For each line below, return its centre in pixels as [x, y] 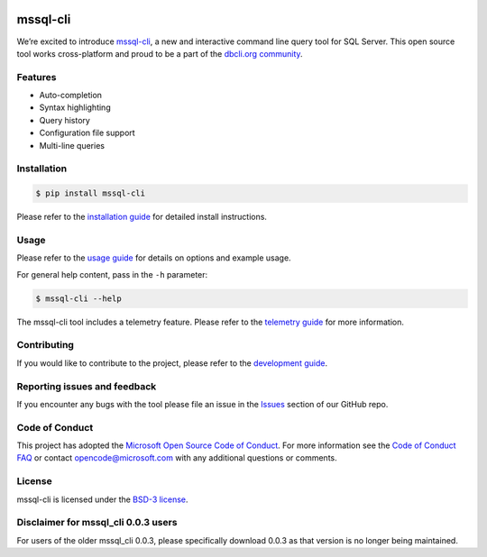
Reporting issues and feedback [87, 386]
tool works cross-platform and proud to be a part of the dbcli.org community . [160, 53]
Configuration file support [87, 133]
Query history [64, 120]
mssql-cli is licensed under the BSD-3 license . [102, 499]
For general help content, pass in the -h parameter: [112, 274]
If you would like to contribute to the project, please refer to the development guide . [172, 363]
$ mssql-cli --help [78, 298]
